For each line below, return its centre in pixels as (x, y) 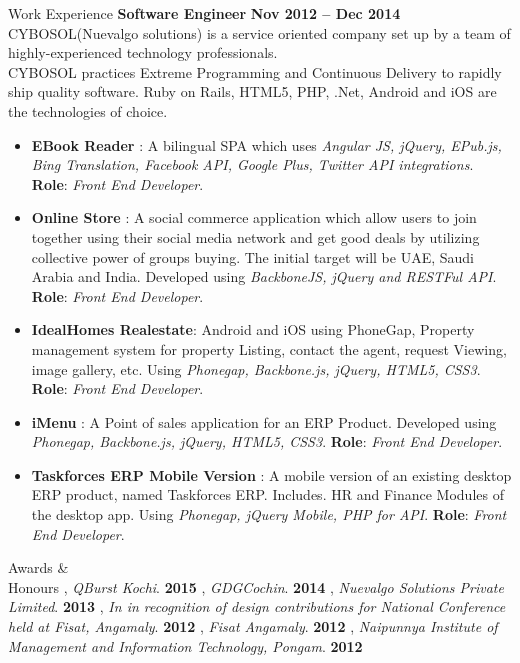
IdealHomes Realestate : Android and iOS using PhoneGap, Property (253, 329)
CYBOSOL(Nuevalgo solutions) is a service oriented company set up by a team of (259, 32)
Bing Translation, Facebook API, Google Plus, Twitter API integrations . (252, 164)
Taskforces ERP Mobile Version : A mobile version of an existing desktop (271, 474)
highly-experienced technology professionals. (143, 52)
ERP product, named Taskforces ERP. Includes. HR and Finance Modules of (267, 494)
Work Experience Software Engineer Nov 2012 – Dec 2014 (204, 13)
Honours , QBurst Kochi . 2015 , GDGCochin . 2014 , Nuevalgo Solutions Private (256, 586)
